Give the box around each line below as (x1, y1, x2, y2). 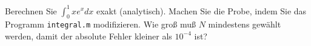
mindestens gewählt (208, 18, 281, 30)
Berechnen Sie (5, 4, 57, 17)
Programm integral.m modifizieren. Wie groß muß (5, 18, 196, 30)
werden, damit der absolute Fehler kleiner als (5, 29, 172, 42)
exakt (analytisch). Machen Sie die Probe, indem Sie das (96, 4, 307, 17)
